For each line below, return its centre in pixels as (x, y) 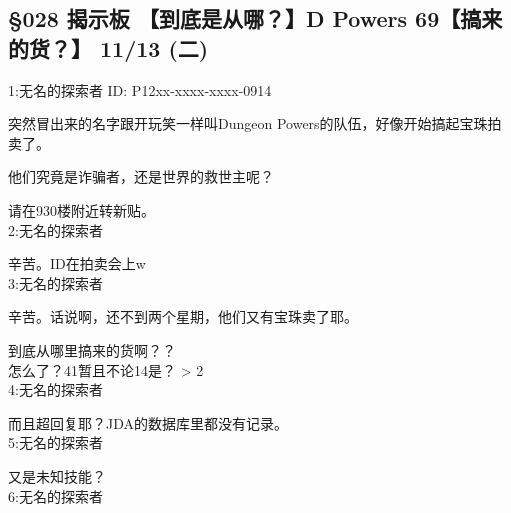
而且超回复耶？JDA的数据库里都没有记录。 (148, 422)
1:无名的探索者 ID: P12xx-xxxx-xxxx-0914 (140, 89)
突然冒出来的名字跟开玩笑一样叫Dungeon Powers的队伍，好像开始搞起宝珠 (248, 123)
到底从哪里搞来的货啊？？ (92, 349)
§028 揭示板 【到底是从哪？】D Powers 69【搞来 (255, 18)
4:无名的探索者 (55, 389)
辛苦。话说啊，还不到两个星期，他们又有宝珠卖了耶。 (183, 316)
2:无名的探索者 (55, 229)
